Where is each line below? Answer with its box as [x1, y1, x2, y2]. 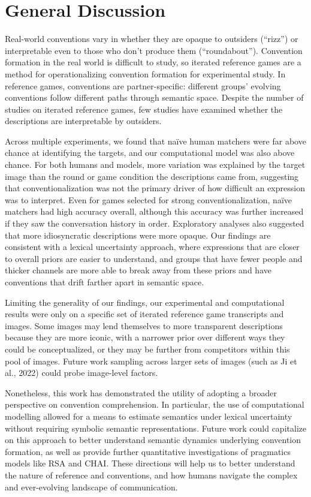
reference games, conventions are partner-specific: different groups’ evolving [5, 79, 281, 92]
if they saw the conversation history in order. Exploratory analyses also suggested [5, 217, 304, 230]
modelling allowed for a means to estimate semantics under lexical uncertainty [5, 409, 292, 422]
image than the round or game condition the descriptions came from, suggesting [5, 170, 299, 182]
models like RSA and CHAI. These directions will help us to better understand [5, 457, 295, 469]
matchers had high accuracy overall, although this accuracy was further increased [5, 205, 304, 218]
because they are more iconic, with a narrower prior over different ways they [5, 331, 285, 344]
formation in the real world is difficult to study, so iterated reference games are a [5, 56, 301, 68]
